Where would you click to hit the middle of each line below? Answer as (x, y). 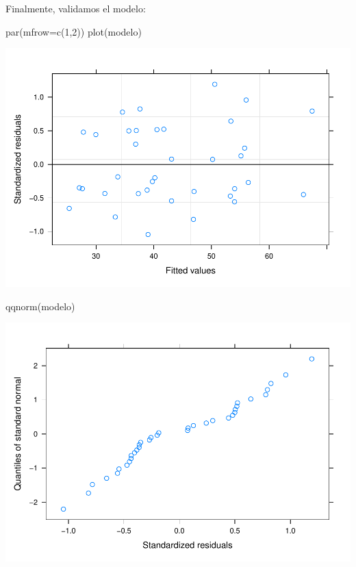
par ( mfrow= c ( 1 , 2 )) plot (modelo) (74, 31)
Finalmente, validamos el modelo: (76, 8)
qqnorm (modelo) (40, 306)
